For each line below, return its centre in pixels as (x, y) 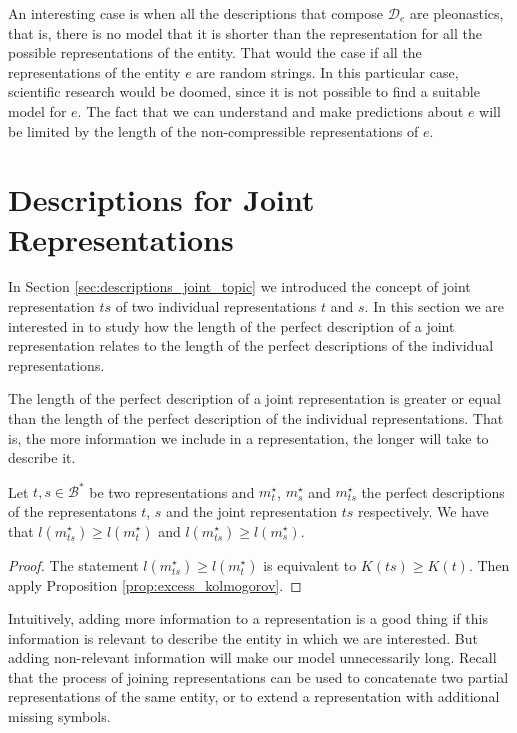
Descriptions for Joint (161, 199)
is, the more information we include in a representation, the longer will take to (248, 437)
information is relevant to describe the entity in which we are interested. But (243, 637)
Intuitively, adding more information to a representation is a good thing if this (248, 618)
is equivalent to (310, 564)
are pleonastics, (456, 13)
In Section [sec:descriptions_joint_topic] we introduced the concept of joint (239, 286)
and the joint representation (251, 510)
